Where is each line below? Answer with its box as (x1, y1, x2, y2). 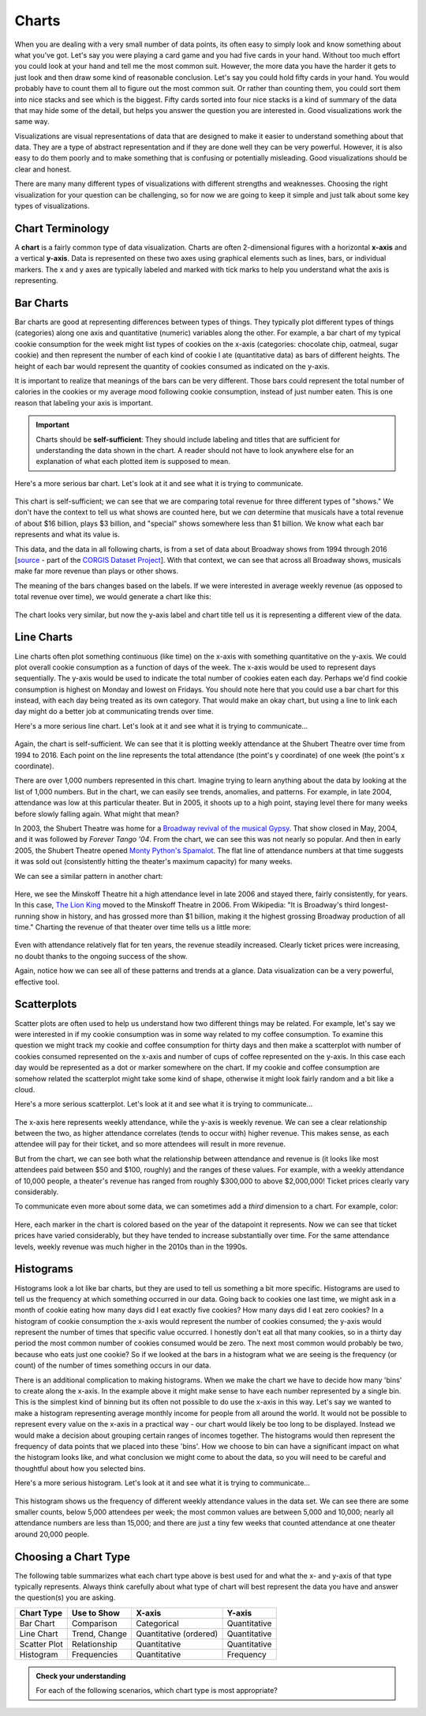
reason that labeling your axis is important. (14, 398, 153, 407)
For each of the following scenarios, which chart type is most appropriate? (35, 1686, 278, 1695)
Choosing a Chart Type (14, 1550, 130, 1563)
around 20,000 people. (14, 1529, 90, 1539)
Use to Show (71, 1607, 120, 1618)
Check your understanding (35, 1671, 126, 1680)
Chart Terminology (14, 221, 110, 235)
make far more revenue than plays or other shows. (14, 566, 179, 576)
